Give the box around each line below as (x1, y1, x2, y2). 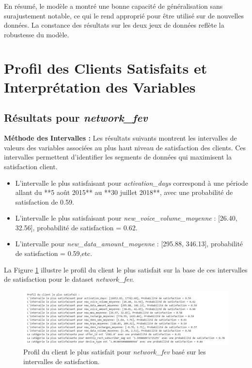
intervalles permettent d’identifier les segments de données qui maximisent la (4, 152, 232, 162)
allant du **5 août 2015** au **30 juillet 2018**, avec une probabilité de (15, 187, 233, 197)
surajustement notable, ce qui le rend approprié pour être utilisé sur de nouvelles (4, 10, 244, 20)
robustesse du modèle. (4, 29, 69, 39)
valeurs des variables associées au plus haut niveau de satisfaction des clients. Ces (4, 142, 246, 152)
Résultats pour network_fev (4, 110, 148, 125)
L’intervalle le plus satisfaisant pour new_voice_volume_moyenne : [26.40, (15, 213, 237, 223)
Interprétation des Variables (4, 77, 196, 96)
